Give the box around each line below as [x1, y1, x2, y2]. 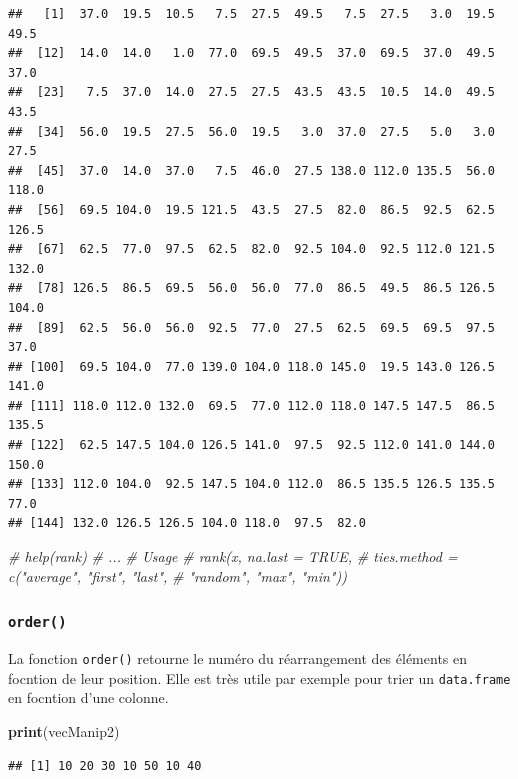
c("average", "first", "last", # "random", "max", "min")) [8, 565, 347, 586]
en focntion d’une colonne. [8, 687, 169, 708]
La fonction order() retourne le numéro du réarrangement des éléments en [8, 648, 468, 668]
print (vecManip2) [8, 720, 120, 741]
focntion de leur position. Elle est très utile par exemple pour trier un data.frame [8, 667, 511, 688]
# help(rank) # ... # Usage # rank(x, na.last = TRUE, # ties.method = [8, 546, 458, 567]
